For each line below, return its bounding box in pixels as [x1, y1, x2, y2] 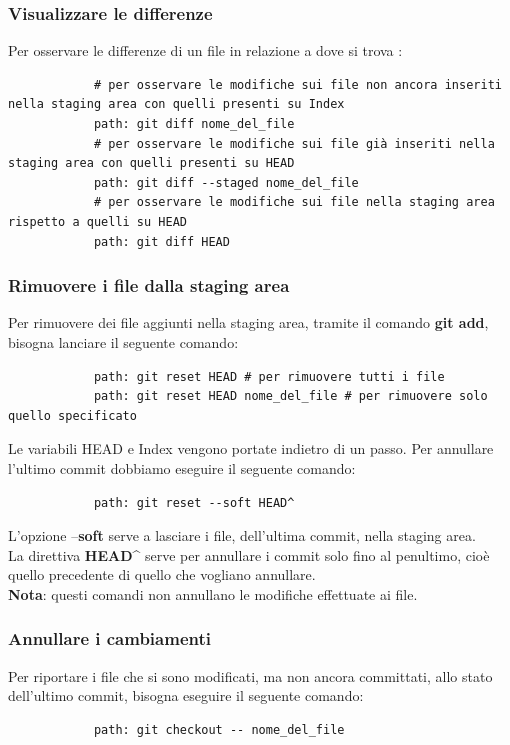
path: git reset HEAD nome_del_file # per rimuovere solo [93, 389, 488, 404]
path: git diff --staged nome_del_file [93, 175, 359, 190]
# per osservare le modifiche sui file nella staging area [93, 195, 495, 210]
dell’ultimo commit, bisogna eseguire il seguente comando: [8, 685, 364, 706]
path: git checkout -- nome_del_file [93, 722, 345, 737]
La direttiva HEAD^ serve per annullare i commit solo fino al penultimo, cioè [8, 544, 490, 565]
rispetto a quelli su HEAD [8, 214, 187, 229]
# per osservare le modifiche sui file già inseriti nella [93, 136, 495, 151]
